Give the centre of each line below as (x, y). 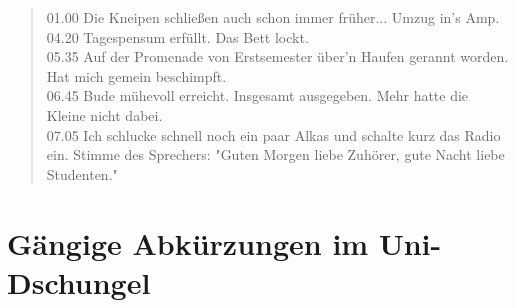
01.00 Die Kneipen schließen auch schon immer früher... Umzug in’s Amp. (273, 17)
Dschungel (79, 281)
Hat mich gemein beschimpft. (136, 75)
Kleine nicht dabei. (104, 114)
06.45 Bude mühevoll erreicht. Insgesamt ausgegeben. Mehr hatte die (257, 95)
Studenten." (82, 173)
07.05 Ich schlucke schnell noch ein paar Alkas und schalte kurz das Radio (273, 134)
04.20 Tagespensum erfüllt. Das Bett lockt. (177, 36)
